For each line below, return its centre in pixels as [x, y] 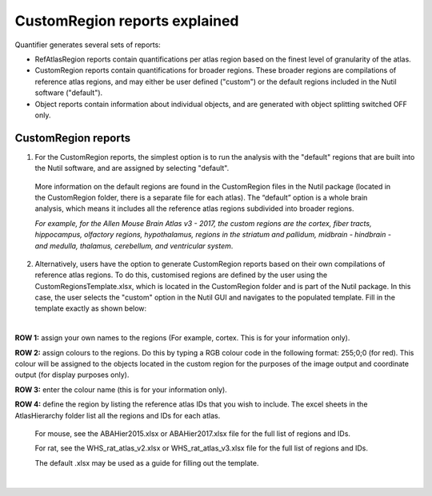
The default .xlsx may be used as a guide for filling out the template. [147, 462]
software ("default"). [69, 93]
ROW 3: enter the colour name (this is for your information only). [121, 389]
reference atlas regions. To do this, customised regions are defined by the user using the [181, 275]
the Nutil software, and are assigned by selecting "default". [132, 169]
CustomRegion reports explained [127, 21]
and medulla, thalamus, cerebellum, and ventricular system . [134, 246]
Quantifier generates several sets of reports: [88, 45]
